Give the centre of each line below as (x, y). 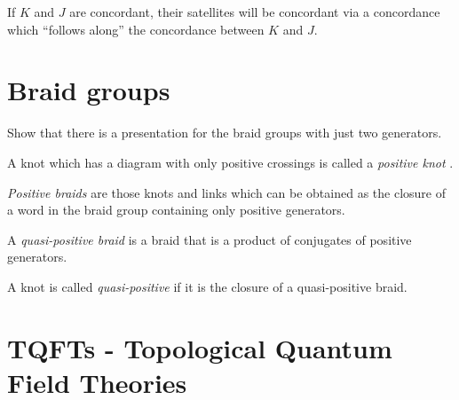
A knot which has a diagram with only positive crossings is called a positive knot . (230, 162)
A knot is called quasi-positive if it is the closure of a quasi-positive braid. (207, 286)
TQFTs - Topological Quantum (200, 347)
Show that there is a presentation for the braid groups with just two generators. (225, 133)
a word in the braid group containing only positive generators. (176, 210)
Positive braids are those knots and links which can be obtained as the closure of (226, 192)
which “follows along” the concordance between (136, 29)
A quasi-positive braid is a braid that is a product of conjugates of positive (210, 239)
